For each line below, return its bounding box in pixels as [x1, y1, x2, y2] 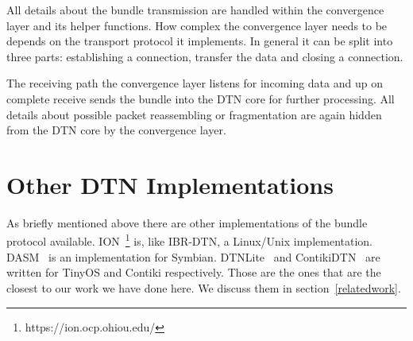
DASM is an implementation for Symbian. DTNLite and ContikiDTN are [6, 248, 380, 265]
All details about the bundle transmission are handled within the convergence [6, 2, 384, 17]
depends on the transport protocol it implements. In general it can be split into [6, 33, 393, 49]
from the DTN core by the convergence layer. [6, 122, 226, 138]
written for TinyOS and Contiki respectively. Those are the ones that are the [6, 264, 381, 281]
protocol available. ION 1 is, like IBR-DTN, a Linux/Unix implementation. [6, 231, 372, 250]
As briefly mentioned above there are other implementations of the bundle [6, 214, 368, 231]
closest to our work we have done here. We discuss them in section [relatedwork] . [6, 279, 401, 296]
